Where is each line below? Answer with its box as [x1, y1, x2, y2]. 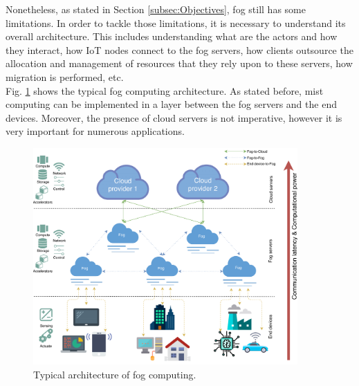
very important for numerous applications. [6, 124, 185, 138]
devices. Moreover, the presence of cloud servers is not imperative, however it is [6, 110, 342, 125]
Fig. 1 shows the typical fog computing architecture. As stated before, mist [6, 83, 324, 98]
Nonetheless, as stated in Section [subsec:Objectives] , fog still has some [6, 2, 306, 16]
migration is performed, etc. [6, 69, 124, 84]
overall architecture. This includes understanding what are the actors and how [6, 29, 338, 44]
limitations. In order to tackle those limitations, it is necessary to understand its [6, 15, 346, 30]
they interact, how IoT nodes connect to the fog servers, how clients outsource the [6, 42, 353, 57]
